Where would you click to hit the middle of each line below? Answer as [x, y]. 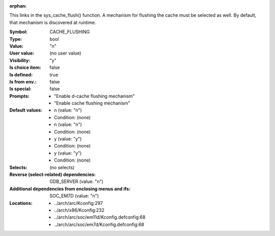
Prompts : [20, 96]
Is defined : [21, 74]
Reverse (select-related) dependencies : [53, 174]
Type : [16, 39]
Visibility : [20, 60]
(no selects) [62, 167]
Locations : [21, 203]
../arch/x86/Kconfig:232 [79, 210]
